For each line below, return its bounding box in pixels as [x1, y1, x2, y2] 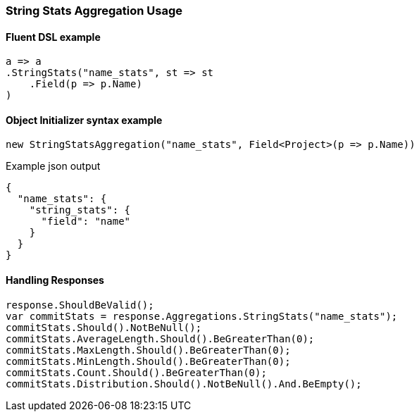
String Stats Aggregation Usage [6, 4, 183, 18]
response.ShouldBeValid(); [6, 299, 154, 311]
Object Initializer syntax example [6, 113, 163, 126]
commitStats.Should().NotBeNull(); [6, 321, 202, 333]
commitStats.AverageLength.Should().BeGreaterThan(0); [6, 332, 315, 344]
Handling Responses [6, 274, 104, 287]
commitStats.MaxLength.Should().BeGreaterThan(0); [6, 344, 291, 356]
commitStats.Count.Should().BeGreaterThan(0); [6, 366, 267, 378]
